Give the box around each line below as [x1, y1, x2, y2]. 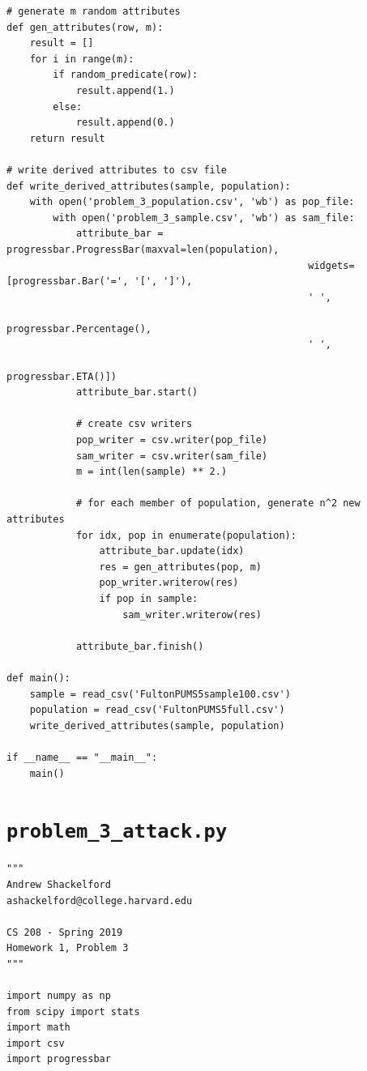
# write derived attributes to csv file [6, 164, 228, 176]
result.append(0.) [75, 117, 175, 129]
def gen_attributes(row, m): [6, 21, 164, 33]
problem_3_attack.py [6, 820, 228, 843]
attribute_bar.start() [75, 386, 198, 399]
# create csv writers [75, 418, 193, 430]
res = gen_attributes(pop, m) [99, 561, 262, 573]
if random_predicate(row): [53, 69, 198, 81]
